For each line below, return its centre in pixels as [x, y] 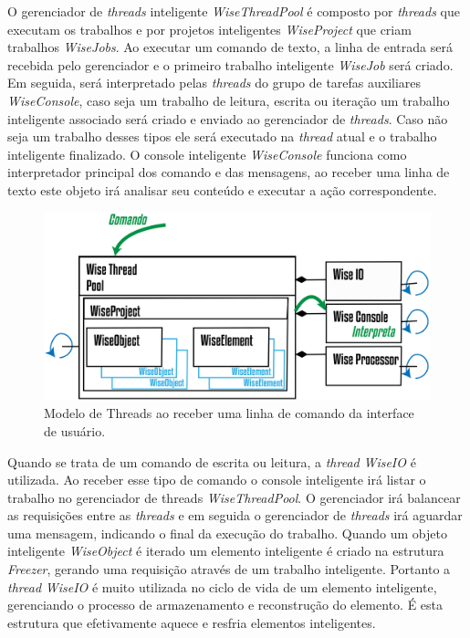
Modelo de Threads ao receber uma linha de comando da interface [229, 413]
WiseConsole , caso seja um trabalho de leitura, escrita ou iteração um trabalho [229, 100]
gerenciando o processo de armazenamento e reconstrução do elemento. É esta [225, 605]
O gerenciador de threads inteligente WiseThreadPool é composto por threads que [234, 11]
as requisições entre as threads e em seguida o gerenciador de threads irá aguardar [235, 515]
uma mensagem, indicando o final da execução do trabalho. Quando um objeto [227, 533]
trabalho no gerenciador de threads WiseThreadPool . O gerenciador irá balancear [234, 497]
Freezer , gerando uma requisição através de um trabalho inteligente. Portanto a [229, 569]
